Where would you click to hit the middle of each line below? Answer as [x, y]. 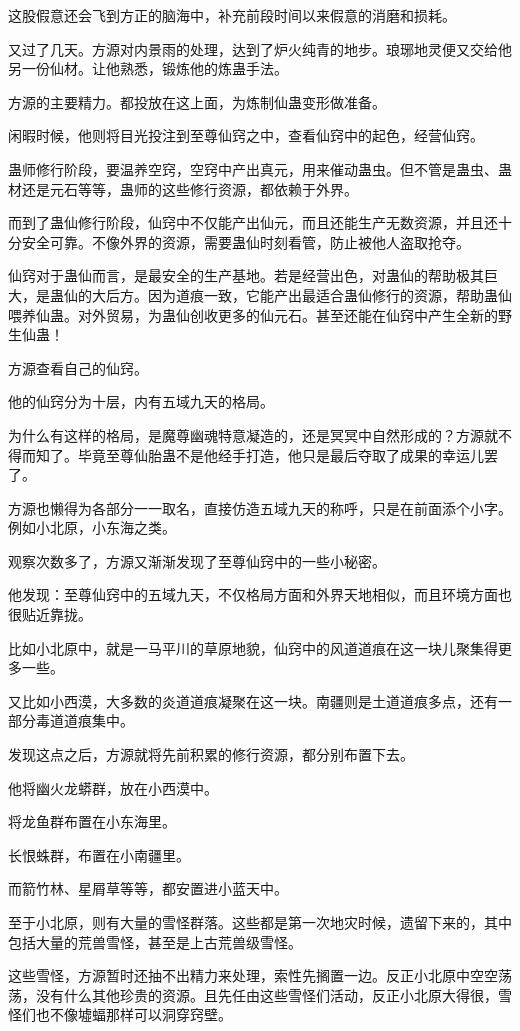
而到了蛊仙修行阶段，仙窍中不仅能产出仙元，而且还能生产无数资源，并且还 [253, 222]
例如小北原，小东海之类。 [92, 527]
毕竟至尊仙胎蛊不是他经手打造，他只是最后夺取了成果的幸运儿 [280, 454]
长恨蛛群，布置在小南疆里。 [99, 854]
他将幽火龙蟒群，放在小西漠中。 [113, 787]
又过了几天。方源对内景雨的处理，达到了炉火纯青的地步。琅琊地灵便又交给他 [260, 48]
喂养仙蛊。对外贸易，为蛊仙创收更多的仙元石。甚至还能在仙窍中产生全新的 [253, 314]
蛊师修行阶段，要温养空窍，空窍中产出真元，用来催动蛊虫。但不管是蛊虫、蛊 [260, 168]
